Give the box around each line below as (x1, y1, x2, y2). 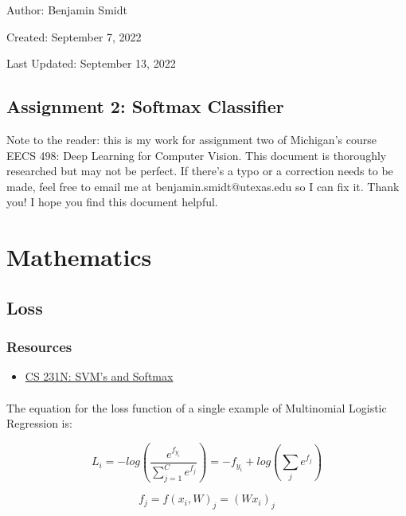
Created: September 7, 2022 (6, 28, 142, 45)
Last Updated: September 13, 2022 (6, 55, 176, 72)
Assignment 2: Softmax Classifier (6, 94, 284, 119)
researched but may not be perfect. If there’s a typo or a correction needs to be (6, 162, 393, 179)
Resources (6, 337, 72, 357)
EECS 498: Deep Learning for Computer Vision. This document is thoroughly (6, 147, 387, 163)
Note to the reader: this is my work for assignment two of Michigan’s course (6, 131, 377, 147)
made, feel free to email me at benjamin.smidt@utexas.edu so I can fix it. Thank (6, 178, 400, 194)
